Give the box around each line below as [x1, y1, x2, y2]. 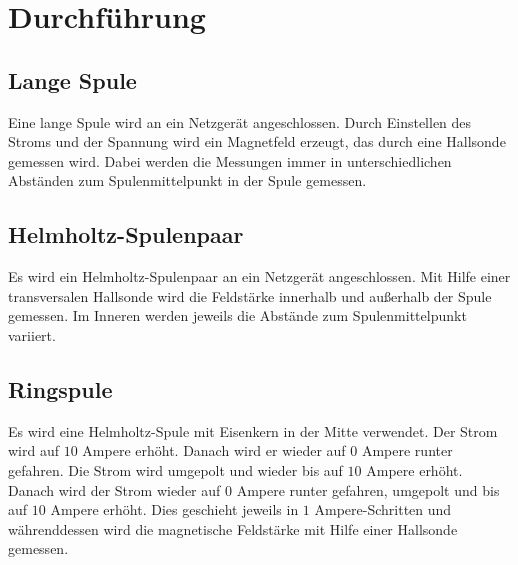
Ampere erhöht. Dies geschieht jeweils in [50, 499, 299, 520]
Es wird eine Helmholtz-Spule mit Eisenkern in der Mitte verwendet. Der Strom [8, 420, 498, 441]
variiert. [8, 324, 56, 345]
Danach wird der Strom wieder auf [8, 479, 221, 500]
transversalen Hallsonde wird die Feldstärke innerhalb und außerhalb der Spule [8, 285, 492, 306]
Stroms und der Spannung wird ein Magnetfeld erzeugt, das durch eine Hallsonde [8, 131, 506, 152]
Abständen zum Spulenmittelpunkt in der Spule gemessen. [8, 170, 367, 191]
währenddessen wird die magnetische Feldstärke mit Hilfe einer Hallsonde [8, 518, 458, 539]
